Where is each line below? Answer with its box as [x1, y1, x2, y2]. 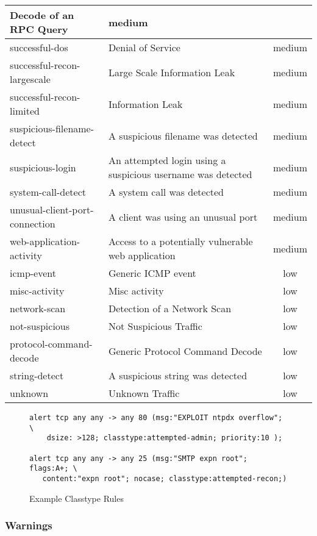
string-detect [10, 368, 64, 382]
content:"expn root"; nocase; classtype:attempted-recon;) [42, 474, 287, 483]
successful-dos [10, 40, 68, 54]
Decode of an [10, 8, 74, 22]
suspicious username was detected [108, 167, 252, 181]
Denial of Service [108, 40, 180, 54]
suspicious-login [10, 160, 76, 174]
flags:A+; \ [29, 464, 77, 473]
